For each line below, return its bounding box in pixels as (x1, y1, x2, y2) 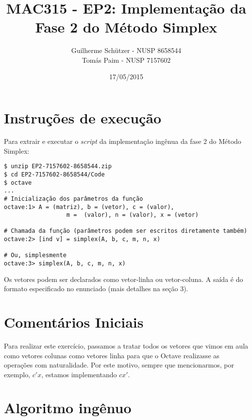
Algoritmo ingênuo (4, 398, 132, 418)
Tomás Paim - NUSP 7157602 (82, 54, 171, 65)
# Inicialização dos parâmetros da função (4, 195, 143, 202)
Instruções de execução (4, 108, 162, 128)
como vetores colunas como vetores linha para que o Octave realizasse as (4, 350, 219, 360)
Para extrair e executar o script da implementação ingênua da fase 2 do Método (4, 136, 241, 146)
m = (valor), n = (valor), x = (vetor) (66, 211, 199, 219)
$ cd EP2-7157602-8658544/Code (4, 171, 105, 178)
